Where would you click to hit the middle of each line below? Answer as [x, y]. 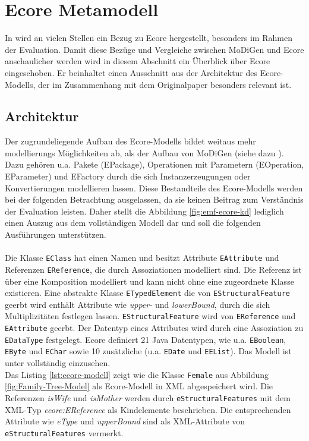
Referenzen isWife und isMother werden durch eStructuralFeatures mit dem [148, 397]
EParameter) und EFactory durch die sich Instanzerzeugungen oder [128, 176]
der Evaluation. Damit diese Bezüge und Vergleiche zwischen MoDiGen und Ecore [154, 49]
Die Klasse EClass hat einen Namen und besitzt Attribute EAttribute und [142, 258]
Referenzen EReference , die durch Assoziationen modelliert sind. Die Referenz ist [153, 269]
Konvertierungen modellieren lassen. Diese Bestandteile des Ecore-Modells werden [154, 188]
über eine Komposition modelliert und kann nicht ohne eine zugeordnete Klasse [149, 281]
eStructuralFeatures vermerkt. [64, 432]
